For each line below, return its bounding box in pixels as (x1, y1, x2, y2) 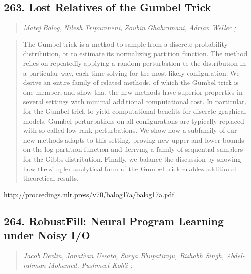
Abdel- (226, 250, 245, 260)
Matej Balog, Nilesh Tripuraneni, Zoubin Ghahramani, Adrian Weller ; (23, 22, 236, 33)
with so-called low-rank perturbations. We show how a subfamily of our (23, 125, 237, 135)
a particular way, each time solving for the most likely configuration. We (23, 67, 240, 78)
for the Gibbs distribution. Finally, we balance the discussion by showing (23, 153, 241, 164)
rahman (23, 260, 46, 270)
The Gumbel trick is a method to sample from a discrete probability (23, 39, 228, 49)
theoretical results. (23, 173, 79, 183)
